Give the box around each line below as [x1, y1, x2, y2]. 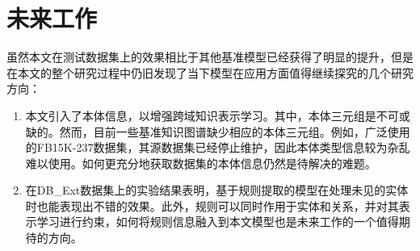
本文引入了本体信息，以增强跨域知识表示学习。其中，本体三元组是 [25, 107, 376, 123]
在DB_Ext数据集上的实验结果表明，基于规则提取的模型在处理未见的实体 [25, 182, 409, 199]
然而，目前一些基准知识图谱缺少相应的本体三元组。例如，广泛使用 [59, 123, 410, 140]
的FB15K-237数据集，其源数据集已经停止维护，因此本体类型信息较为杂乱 [25, 139, 410, 156]
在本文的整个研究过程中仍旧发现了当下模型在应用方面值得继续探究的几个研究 [6, 64, 414, 81]
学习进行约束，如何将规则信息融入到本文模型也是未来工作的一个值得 [36, 213, 399, 230]
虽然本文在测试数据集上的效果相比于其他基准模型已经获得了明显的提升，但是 [6, 48, 414, 65]
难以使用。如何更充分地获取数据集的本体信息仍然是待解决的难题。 [25, 154, 376, 171]
